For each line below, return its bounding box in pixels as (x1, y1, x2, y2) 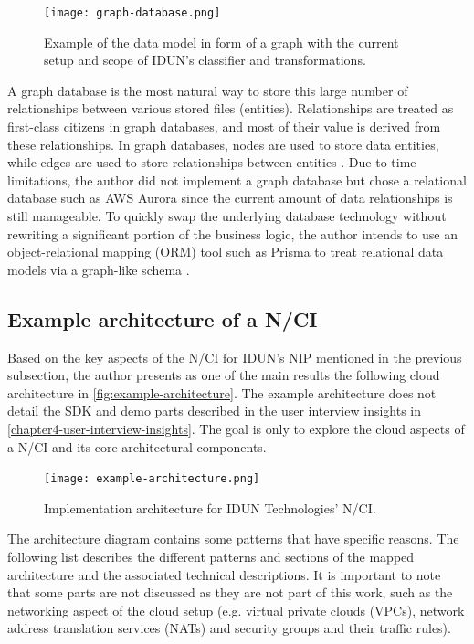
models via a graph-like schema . (7, 259, 190, 279)
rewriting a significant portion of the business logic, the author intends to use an (7, 224, 458, 243)
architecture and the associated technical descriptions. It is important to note (7, 565, 441, 584)
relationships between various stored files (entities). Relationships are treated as (7, 99, 454, 118)
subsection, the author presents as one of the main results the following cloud (7, 365, 440, 385)
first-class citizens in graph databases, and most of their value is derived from (7, 117, 441, 136)
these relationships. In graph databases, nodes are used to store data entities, (7, 134, 439, 153)
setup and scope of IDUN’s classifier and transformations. (44, 50, 366, 69)
